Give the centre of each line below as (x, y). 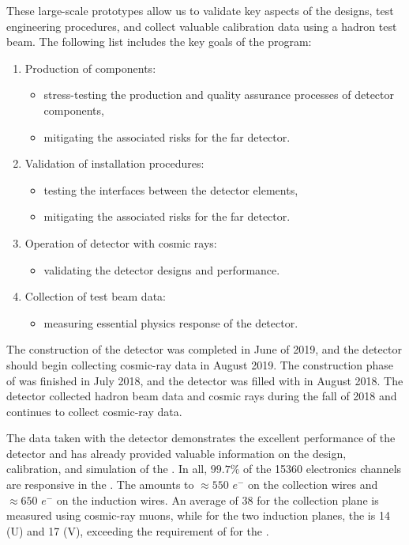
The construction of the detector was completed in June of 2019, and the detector (204, 349)
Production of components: (90, 68)
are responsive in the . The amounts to (100, 484)
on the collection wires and (313, 484)
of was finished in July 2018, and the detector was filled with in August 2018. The (205, 380)
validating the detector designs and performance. (162, 269)
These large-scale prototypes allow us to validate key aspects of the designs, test (200, 10)
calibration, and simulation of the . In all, (107, 469)
